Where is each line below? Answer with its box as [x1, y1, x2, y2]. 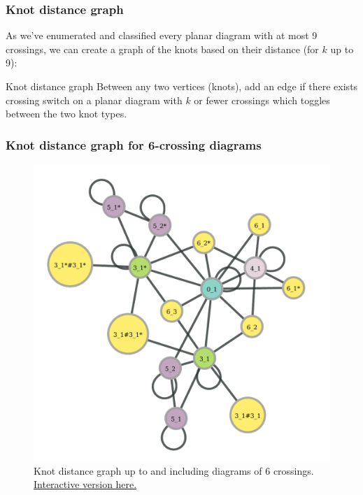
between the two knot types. [6, 106, 127, 121]
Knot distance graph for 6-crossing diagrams [6, 136, 262, 153]
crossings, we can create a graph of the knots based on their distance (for [6, 41, 319, 56]
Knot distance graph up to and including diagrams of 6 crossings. [34, 463, 314, 478]
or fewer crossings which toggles [194, 92, 330, 107]
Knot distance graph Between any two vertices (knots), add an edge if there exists [6, 79, 358, 93]
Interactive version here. [34, 477, 137, 492]
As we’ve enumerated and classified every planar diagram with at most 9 [6, 28, 318, 43]
